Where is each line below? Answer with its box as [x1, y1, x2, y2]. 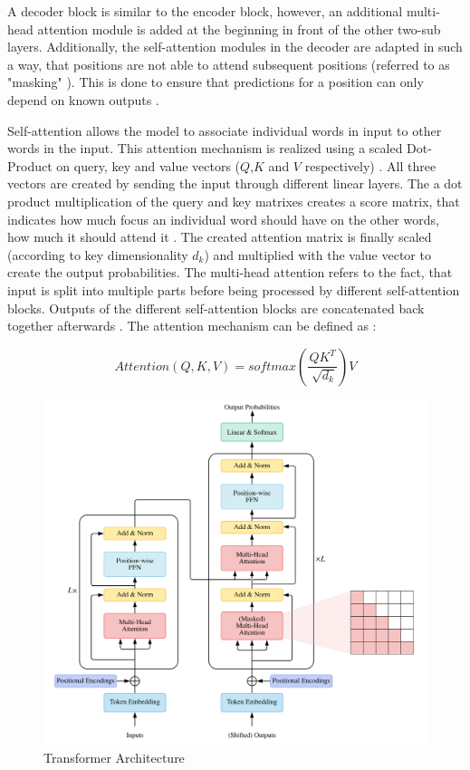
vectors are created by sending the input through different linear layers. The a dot [7, 174, 463, 193]
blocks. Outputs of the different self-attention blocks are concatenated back [7, 298, 425, 317]
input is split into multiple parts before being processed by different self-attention [7, 280, 460, 299]
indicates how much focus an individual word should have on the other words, [7, 209, 439, 228]
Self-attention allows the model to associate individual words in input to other [7, 120, 442, 140]
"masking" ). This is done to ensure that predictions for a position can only [7, 72, 424, 91]
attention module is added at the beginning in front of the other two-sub [37, 19, 441, 38]
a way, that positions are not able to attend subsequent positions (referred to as [7, 54, 450, 73]
